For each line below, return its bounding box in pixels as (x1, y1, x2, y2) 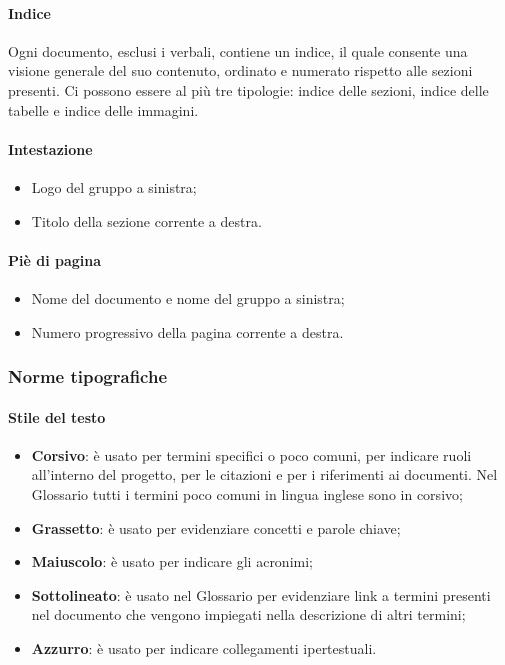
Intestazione (8, 138, 93, 159)
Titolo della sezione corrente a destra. (31, 210, 262, 231)
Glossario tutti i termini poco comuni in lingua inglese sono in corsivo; (31, 483, 463, 504)
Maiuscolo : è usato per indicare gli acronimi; (31, 551, 313, 572)
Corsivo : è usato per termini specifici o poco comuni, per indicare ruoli (31, 444, 472, 465)
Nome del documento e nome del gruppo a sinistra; (31, 287, 345, 308)
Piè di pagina (8, 249, 102, 270)
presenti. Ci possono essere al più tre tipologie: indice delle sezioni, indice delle (8, 79, 489, 100)
